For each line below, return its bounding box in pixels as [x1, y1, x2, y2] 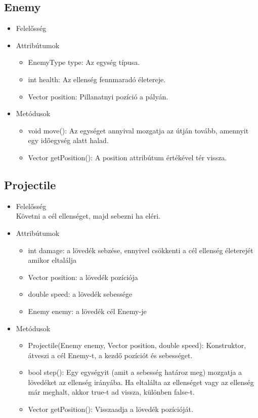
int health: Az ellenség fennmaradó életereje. [28, 74, 166, 84]
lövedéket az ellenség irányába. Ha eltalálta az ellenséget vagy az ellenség [28, 376, 254, 387]
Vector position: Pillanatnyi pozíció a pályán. [28, 91, 168, 101]
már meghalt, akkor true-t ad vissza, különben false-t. [28, 387, 195, 397]
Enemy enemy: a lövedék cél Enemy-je [28, 305, 147, 316]
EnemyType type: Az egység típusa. [28, 57, 140, 67]
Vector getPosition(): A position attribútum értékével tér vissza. [28, 152, 227, 162]
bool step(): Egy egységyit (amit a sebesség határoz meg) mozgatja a [28, 367, 242, 377]
